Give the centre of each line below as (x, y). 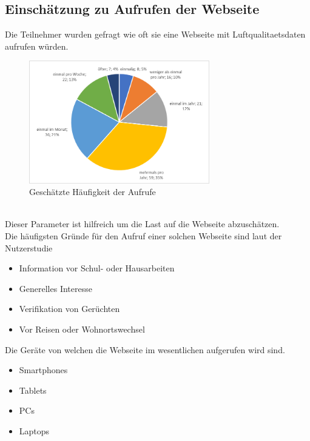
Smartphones (43, 370)
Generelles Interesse (56, 288)
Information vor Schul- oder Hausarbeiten (97, 268)
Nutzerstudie (29, 247)
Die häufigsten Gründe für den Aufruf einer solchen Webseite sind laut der (143, 235)
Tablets (33, 390)
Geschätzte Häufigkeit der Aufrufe (93, 192)
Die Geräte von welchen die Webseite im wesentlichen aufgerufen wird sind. (145, 349)
